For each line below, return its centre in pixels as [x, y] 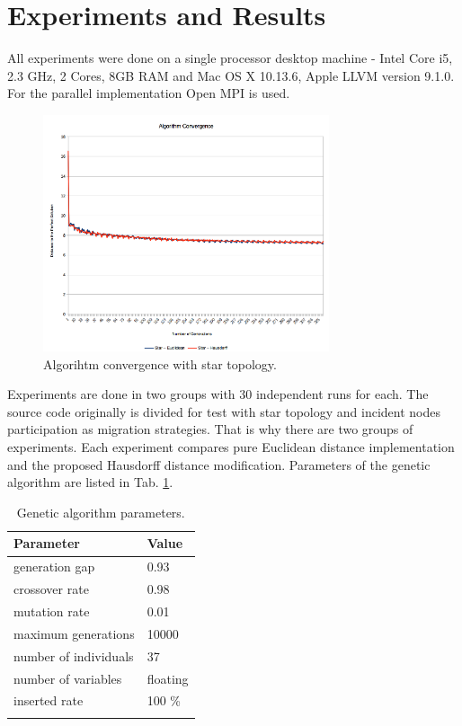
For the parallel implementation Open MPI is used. [149, 93]
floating [168, 678]
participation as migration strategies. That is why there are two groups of [210, 429]
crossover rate [51, 589]
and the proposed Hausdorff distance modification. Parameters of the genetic [219, 464]
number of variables [68, 678]
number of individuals [74, 655]
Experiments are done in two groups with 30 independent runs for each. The [218, 394]
